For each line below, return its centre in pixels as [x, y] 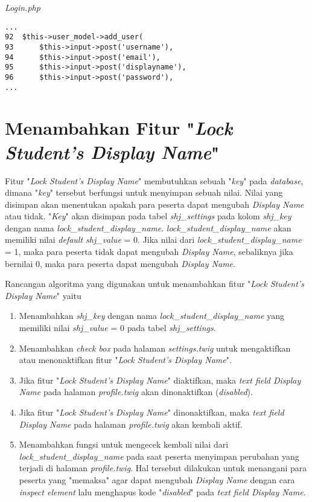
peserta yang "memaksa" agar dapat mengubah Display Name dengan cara [157, 479]
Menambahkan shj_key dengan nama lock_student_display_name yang [151, 316]
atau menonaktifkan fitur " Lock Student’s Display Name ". [125, 360]
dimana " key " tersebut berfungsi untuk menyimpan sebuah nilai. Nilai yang [144, 192]
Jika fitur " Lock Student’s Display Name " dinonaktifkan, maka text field [151, 412]
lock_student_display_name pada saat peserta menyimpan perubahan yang [159, 456]
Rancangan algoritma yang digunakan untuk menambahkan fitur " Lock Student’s [154, 284]
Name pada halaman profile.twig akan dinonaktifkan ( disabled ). [136, 392]
